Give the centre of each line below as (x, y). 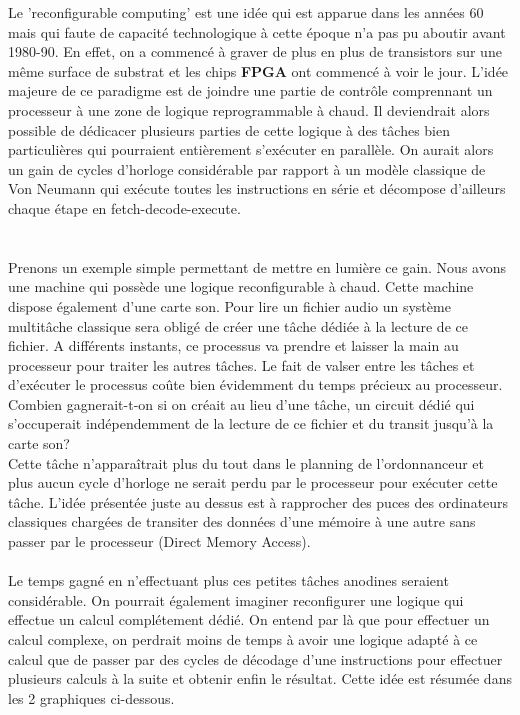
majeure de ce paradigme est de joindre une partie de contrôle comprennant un (250, 90)
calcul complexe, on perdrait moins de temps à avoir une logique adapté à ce (243, 639)
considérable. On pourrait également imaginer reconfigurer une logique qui (236, 599)
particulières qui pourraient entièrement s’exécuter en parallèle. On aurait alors (251, 149)
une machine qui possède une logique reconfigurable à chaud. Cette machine (241, 286)
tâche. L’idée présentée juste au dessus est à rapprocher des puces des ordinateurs (258, 501)
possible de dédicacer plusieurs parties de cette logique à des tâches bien (229, 129)
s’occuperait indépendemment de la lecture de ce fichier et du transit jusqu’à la (251, 423)
